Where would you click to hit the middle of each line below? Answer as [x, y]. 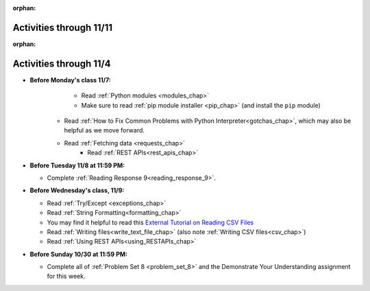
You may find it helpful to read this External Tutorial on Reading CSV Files [150, 222]
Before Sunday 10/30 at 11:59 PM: [79, 254]
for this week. [66, 276]
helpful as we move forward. [104, 130]
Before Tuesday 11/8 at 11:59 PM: [77, 165]
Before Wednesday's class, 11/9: [77, 190]
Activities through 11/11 [63, 27]
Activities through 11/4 [62, 63]
